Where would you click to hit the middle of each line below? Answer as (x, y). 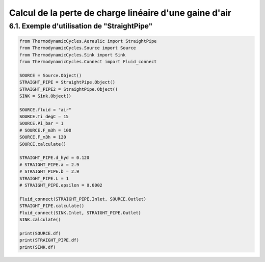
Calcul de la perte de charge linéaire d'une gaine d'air (120, 13)
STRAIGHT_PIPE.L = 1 (44, 178)
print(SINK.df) (38, 247)
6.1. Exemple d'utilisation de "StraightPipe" (81, 26)
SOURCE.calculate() (43, 144)
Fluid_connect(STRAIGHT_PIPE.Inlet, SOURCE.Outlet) (83, 199)
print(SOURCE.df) (40, 233)
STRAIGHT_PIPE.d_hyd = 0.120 (54, 158)
